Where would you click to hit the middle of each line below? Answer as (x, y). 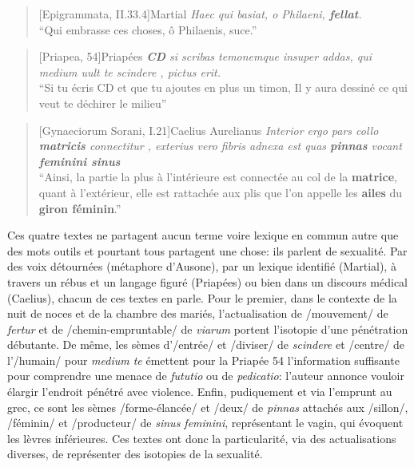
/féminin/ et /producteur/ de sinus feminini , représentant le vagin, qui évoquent (205, 423)
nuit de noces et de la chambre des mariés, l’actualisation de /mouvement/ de (198, 313)
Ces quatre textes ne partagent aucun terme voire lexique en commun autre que (203, 235)
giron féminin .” (80, 208)
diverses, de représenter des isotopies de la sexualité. (135, 454)
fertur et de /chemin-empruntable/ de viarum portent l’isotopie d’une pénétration (208, 328)
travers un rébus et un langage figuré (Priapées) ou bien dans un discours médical (208, 281)
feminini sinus (80, 161)
